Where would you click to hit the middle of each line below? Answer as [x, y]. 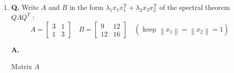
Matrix [21, 66]
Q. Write [25, 7]
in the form [86, 7]
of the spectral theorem [195, 7]
